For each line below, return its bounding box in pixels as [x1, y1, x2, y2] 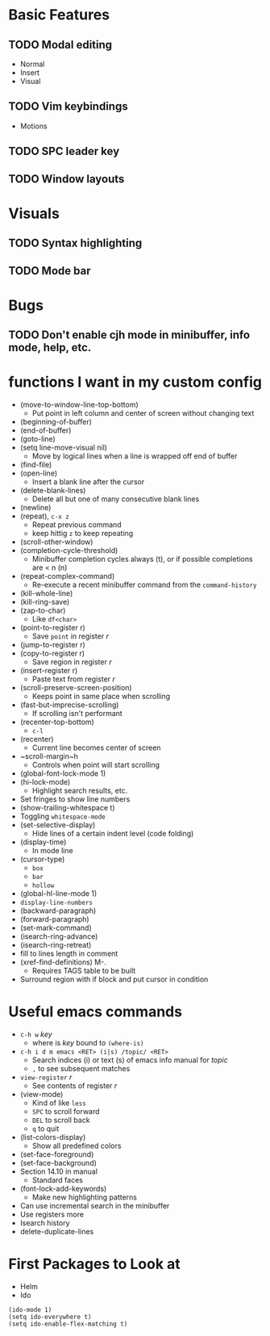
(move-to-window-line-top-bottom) [19, 400, 139, 409]
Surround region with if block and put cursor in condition [19, 974, 209, 984]
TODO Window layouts [8, 172, 125, 186]
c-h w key [19, 1029, 52, 1039]
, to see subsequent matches [31, 1064, 131, 1074]
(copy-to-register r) [19, 648, 85, 659]
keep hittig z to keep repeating [31, 529, 134, 538]
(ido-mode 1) [8, 1305, 52, 1313]
